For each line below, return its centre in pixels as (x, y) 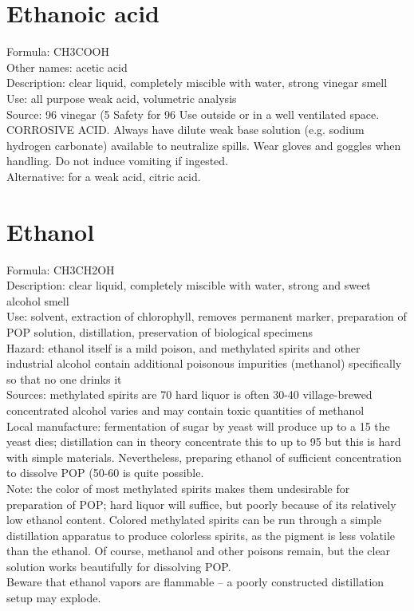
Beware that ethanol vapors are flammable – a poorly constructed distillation (195, 582)
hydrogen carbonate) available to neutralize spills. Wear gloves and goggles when (204, 145)
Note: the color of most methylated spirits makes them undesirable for (178, 488)
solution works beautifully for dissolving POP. (119, 566)
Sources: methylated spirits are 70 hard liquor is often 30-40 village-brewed (189, 394)
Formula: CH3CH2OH (61, 269)
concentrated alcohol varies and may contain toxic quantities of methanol (185, 410)
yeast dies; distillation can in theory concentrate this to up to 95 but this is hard (204, 441)
